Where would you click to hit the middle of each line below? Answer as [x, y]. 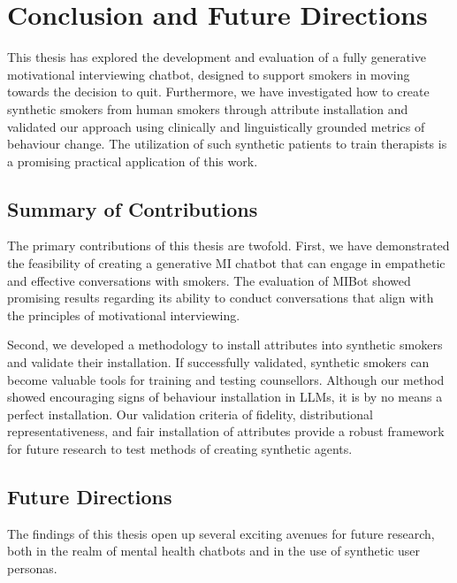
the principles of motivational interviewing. [124, 315]
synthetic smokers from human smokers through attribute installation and [208, 108]
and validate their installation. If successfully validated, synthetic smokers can [218, 362]
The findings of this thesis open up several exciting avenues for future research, [221, 533]
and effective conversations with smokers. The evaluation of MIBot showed [209, 280]
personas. [32, 568]
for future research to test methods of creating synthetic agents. [180, 449]
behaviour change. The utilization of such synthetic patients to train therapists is [227, 144]
